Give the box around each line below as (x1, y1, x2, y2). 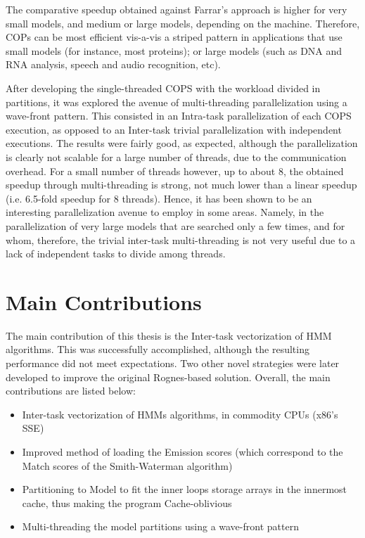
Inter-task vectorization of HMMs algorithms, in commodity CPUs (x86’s (22, 406, 338, 421)
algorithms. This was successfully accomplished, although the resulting (6, 342, 309, 357)
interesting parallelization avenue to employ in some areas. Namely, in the (6, 205, 324, 219)
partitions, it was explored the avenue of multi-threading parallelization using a (6, 94, 347, 109)
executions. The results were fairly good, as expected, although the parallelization (6, 136, 358, 150)
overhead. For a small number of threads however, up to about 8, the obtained (6, 163, 344, 178)
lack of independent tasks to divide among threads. (6, 246, 226, 261)
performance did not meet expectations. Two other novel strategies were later (6, 356, 340, 370)
